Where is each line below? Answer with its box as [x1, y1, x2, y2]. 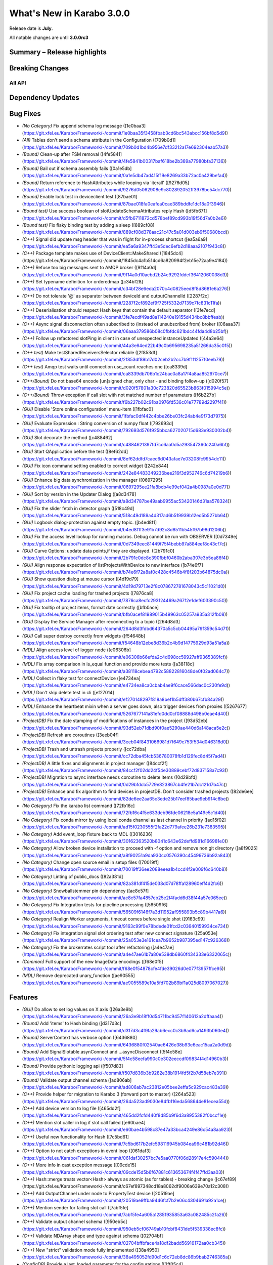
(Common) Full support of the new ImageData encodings [22, 958, 141, 964]
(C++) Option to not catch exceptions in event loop [22, 1148, 128, 1154]
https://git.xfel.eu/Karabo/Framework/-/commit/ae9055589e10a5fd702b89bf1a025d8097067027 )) [23, 980, 229, 986]
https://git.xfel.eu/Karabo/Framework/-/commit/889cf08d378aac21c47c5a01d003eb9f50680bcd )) [23, 229, 230, 235]
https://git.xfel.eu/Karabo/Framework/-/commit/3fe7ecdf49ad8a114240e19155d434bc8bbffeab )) [23, 314, 225, 320]
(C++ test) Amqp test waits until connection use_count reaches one [22, 363, 163, 369]
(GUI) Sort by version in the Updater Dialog [22, 491, 112, 497]
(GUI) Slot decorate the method [22, 434, 88, 440]
